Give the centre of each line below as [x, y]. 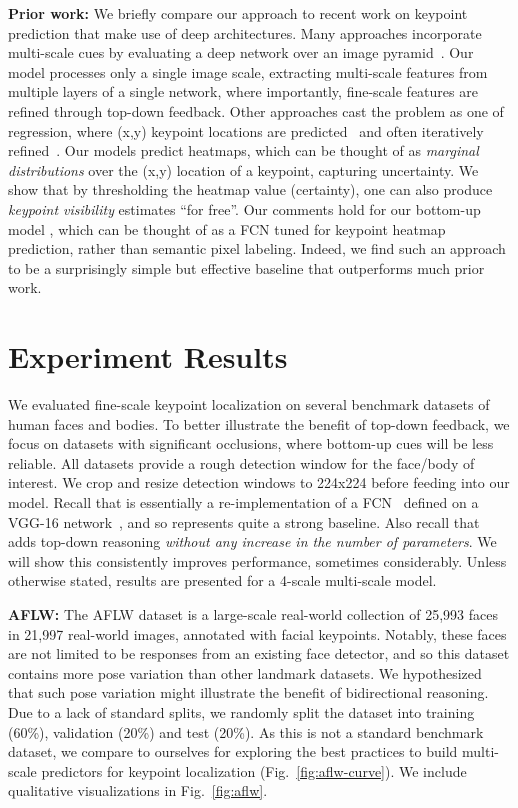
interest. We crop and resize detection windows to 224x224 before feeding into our [259, 482]
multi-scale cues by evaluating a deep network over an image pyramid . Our [241, 52]
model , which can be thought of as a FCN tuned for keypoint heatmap [227, 228]
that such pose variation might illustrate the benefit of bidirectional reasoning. [248, 692]
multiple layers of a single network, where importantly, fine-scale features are [243, 91]
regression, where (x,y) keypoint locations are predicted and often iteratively [246, 130]
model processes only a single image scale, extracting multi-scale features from [248, 71]
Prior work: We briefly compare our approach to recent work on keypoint [238, 13]
